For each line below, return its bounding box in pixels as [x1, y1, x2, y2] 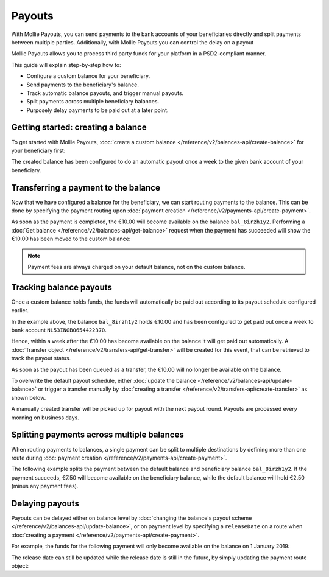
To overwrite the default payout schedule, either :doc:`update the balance [11, 377, 196, 385]
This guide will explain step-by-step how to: [11, 61, 121, 68]
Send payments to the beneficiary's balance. [26, 81, 140, 88]
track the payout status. [11, 355, 71, 362]
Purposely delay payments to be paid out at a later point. [26, 107, 169, 114]
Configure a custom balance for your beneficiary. [26, 72, 150, 80]
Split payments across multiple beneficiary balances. [26, 98, 160, 105]
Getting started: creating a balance [11, 122, 147, 133]
